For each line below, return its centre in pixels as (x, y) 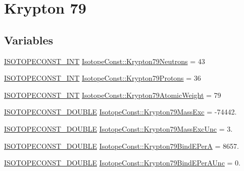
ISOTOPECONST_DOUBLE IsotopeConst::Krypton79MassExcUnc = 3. (118, 128)
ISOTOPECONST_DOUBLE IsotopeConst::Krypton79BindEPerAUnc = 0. (122, 163)
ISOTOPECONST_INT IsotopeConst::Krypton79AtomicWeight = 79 (113, 95)
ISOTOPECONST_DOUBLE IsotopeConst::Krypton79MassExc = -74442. (120, 112)
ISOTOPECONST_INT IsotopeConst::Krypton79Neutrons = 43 (105, 61)
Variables (29, 40)
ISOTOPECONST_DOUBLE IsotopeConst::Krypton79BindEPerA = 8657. (121, 146)
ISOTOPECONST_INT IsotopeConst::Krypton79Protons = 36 (103, 78)
